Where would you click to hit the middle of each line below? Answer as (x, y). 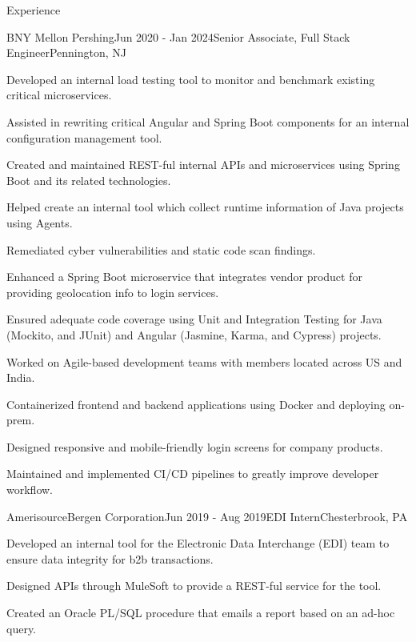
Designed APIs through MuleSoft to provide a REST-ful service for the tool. (194, 586)
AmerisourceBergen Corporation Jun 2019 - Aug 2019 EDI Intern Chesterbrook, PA (207, 516)
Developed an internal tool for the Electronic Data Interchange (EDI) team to (198, 543)
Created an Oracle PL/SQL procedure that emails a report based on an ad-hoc (201, 613)
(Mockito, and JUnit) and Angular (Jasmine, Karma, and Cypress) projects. (194, 334)
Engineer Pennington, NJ (67, 52)
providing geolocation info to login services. (113, 292)
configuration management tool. (84, 137)
